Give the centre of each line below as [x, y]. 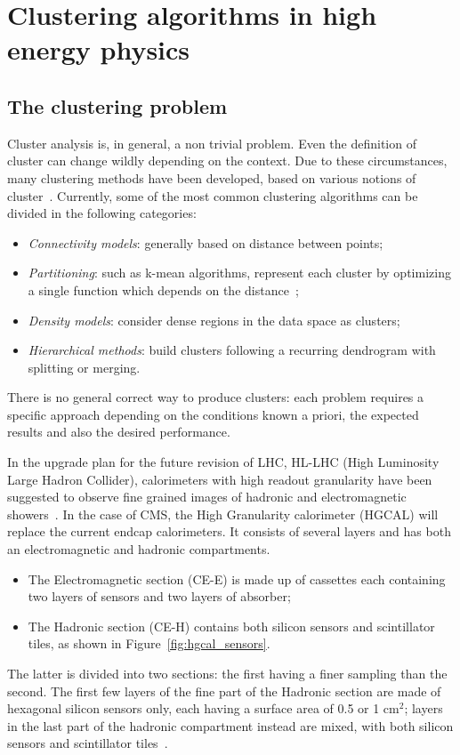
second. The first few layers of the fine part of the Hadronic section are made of [224, 691]
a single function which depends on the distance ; [163, 289]
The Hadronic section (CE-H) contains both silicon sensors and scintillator [231, 626]
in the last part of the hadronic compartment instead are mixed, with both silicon [230, 725]
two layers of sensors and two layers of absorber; [159, 596]
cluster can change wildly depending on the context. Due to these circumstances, [227, 161]
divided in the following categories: [102, 213]
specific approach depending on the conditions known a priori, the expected [213, 414]
